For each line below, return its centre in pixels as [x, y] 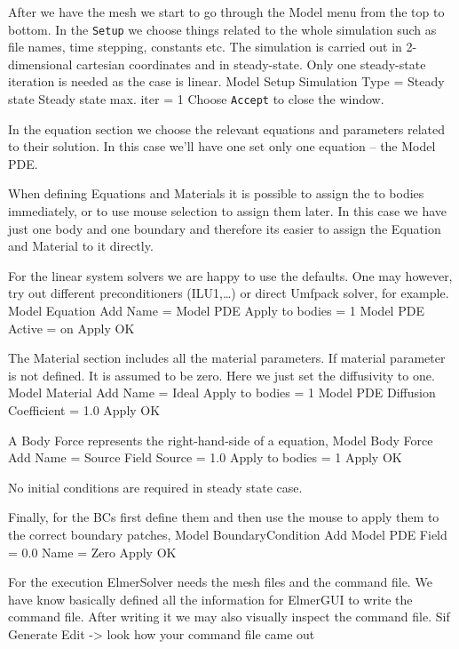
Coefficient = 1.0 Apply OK [84, 410]
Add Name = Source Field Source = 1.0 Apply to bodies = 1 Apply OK [205, 457]
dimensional [40, 64]
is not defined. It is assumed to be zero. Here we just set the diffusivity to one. [222, 375]
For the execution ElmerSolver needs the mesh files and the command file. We [220, 582]
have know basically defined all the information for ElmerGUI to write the [210, 599]
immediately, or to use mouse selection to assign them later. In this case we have [228, 211]
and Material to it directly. [81, 246]
